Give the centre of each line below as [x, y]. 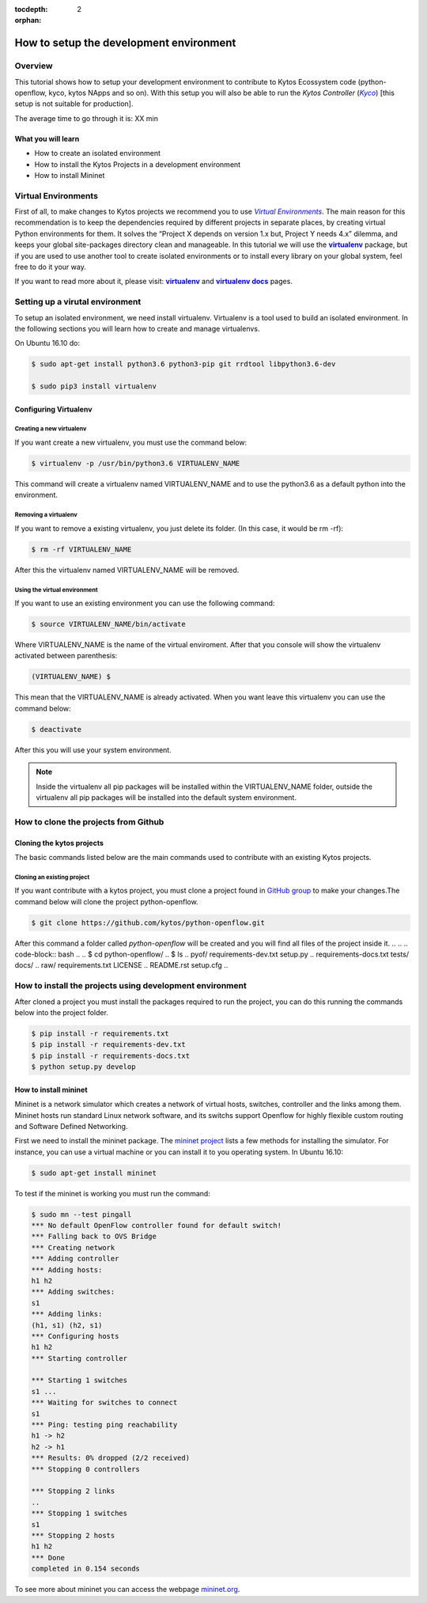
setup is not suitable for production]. [74, 104]
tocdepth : [31, 9]
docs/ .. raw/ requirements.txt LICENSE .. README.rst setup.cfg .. [121, 965]
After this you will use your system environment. [93, 750]
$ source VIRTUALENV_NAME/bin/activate [108, 624]
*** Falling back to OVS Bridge [94, 1237]
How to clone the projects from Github [89, 821]
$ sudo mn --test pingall [81, 1214]
